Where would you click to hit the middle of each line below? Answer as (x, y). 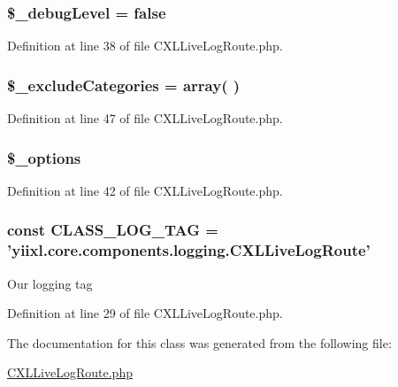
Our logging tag (50, 283)
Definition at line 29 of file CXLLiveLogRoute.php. (145, 313)
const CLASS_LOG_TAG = (113, 230)
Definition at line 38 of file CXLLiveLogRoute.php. (145, 46)
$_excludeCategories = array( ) (124, 85)
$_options (44, 157)
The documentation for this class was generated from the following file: (199, 342)
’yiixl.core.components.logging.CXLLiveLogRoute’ (189, 250)
